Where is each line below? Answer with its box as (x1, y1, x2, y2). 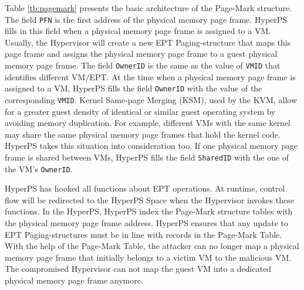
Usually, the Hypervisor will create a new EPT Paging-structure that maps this (5, 36, 291, 48)
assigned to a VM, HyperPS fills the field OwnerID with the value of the (5, 82, 262, 94)
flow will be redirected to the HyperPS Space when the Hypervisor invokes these (5, 193, 294, 206)
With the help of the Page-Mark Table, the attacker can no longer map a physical (5, 240, 299, 252)
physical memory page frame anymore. (5, 274, 143, 286)
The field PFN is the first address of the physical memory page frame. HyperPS (5, 13, 288, 25)
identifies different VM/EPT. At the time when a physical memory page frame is (5, 70, 296, 83)
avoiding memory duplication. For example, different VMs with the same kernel (5, 117, 291, 129)
